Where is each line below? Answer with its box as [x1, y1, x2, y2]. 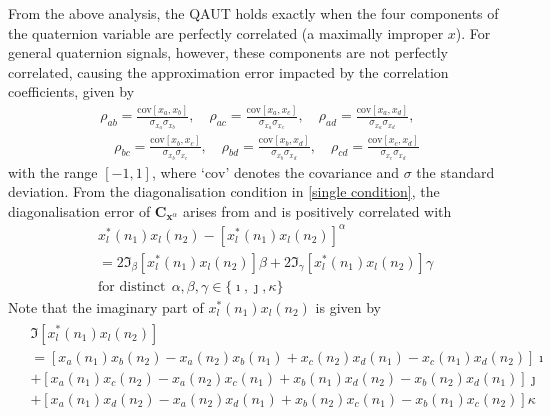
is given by [315, 296, 381, 317]
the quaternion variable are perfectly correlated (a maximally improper [8, 22, 444, 43]
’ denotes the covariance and [225, 161, 400, 182]
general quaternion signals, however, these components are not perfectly [8, 42, 448, 63]
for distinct [98, 279, 166, 294]
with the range [8, 161, 98, 182]
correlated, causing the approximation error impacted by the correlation [8, 61, 449, 82]
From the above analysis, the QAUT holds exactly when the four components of [8, 3, 499, 23]
